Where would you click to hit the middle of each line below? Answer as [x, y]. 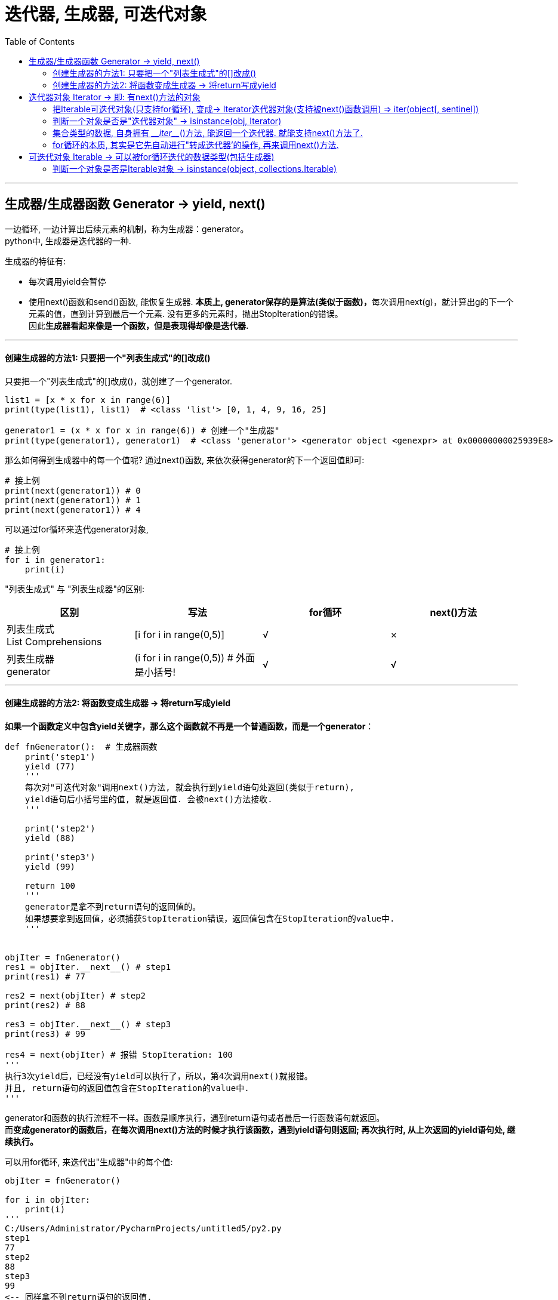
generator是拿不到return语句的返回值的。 [113, 907]
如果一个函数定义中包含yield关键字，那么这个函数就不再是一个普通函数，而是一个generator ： [189, 726]
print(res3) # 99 [45, 1034]
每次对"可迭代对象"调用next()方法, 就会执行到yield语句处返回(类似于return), [190, 788]
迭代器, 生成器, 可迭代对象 [106, 14]
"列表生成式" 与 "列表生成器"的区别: [75, 589]
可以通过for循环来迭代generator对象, [77, 529]
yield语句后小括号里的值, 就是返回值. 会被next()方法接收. [149, 800]
